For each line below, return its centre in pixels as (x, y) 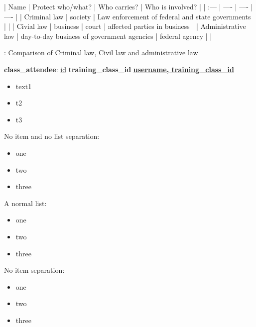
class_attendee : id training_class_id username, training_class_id (119, 69)
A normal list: (25, 203)
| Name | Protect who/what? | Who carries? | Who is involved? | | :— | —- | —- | (128, 6)
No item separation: (34, 270)
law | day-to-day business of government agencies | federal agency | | (108, 36)
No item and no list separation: (52, 136)
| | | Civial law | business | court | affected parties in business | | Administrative (125, 26)
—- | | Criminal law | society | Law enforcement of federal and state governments (128, 16)
